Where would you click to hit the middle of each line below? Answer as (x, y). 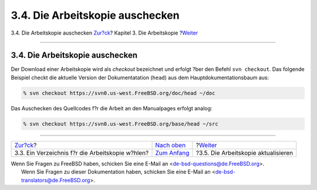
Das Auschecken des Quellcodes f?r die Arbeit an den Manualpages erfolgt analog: (112, 108)
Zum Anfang (172, 152)
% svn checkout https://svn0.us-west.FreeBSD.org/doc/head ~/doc (119, 93)
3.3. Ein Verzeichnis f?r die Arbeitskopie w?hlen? (82, 152)
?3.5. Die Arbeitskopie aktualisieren (245, 152)
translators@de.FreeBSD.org (56, 180)
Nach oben (171, 145)
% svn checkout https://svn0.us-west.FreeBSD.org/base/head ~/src (121, 124)
